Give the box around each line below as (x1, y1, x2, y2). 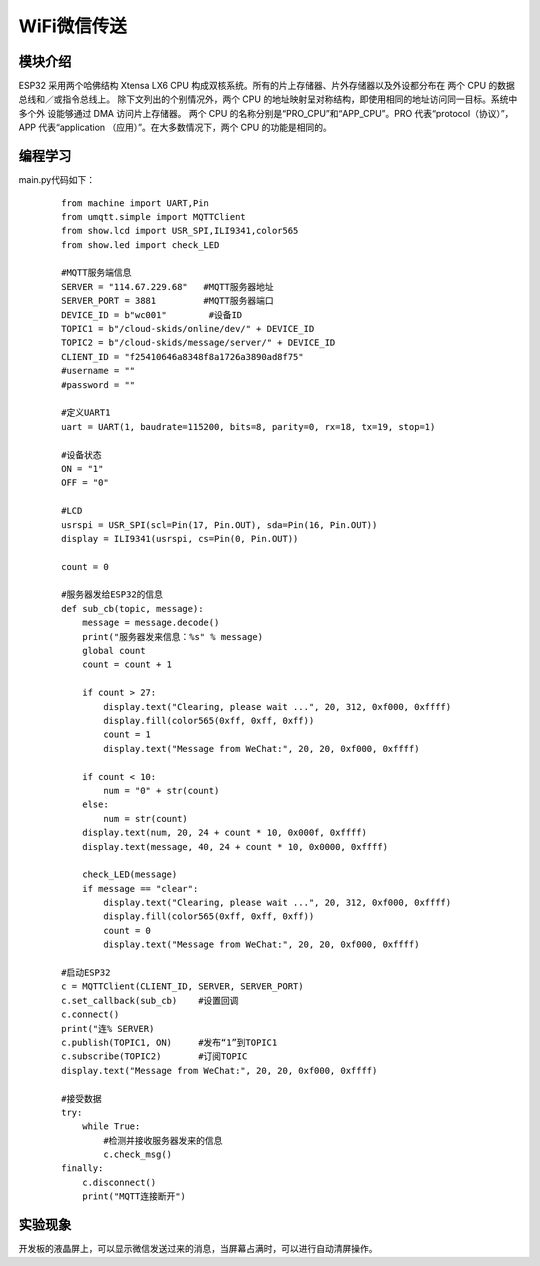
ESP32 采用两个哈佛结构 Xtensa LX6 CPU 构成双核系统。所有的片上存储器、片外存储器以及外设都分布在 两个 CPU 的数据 (18, 80, 515, 92)
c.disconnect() (81, 1176, 157, 1188)
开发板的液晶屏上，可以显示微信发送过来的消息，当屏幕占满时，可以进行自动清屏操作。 (18, 1243, 378, 1255)
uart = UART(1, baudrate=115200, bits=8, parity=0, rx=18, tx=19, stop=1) (61, 421, 436, 432)
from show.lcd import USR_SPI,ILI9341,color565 (61, 225, 299, 237)
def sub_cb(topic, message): (61, 603, 204, 614)
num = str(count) (103, 813, 189, 824)
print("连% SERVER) (61, 1023, 155, 1034)
